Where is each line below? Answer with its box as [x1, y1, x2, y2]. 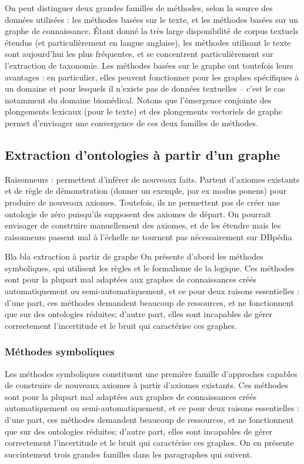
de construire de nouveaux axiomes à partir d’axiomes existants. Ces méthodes [5, 379, 289, 391]
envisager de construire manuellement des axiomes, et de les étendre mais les [5, 219, 281, 231]
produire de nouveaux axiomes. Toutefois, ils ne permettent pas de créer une [5, 196, 280, 208]
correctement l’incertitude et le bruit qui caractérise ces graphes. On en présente [5, 436, 294, 449]
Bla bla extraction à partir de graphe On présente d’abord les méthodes [5, 250, 263, 263]
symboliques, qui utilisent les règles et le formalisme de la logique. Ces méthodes [5, 261, 295, 274]
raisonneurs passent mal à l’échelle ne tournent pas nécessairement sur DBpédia [5, 230, 292, 243]
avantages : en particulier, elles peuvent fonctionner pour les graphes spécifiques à [5, 70, 299, 83]
